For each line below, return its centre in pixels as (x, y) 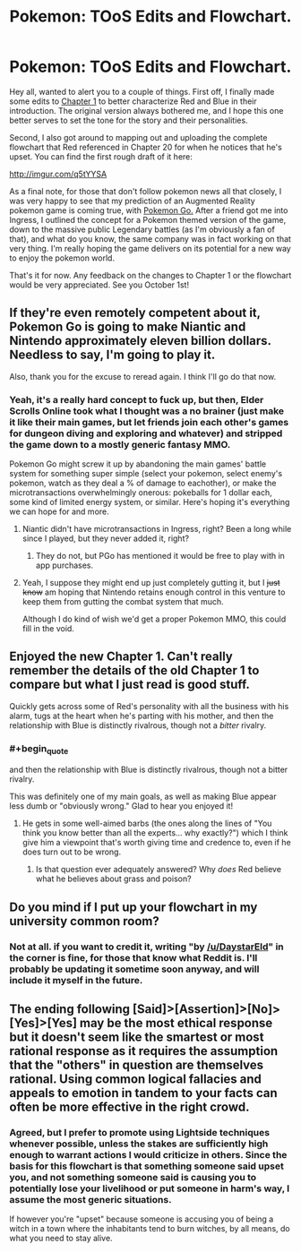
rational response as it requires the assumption (144, 1051)
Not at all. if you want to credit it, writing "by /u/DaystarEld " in (146, 947)
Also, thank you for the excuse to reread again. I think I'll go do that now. (142, 376)
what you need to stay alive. (61, 1239)
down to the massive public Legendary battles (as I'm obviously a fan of (142, 229)
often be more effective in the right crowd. (129, 1107)
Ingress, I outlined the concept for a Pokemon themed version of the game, (148, 219)
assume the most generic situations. (90, 1200)
